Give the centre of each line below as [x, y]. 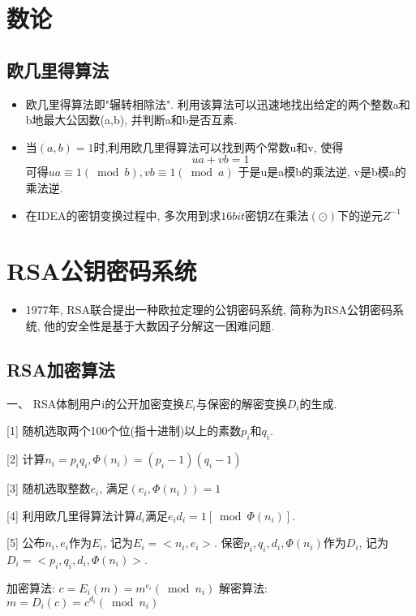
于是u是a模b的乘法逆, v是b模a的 [322, 172]
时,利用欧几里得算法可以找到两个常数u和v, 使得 [219, 146]
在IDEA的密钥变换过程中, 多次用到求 [123, 215]
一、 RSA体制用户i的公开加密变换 [96, 403]
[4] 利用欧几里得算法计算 [71, 515]
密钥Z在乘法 [277, 215]
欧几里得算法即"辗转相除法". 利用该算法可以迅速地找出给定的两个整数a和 [218, 103]
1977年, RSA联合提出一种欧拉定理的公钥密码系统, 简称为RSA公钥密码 [209, 310]
